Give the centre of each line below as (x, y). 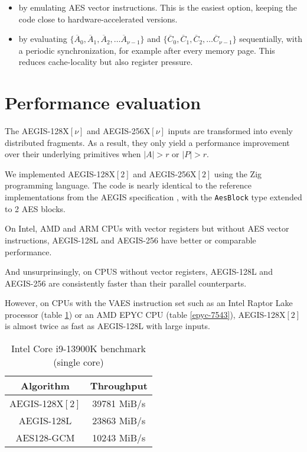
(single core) (79, 362)
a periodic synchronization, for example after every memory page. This (147, 50)
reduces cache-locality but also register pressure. (106, 62)
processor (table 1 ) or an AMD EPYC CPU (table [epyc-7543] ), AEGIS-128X (145, 314)
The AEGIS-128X (37, 131)
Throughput (119, 386)
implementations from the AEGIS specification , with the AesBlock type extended (153, 197)
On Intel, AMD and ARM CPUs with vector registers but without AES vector (147, 228)
